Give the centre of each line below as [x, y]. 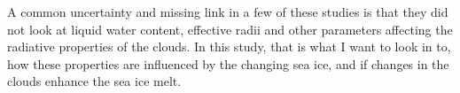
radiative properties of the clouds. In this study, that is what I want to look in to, [229, 46]
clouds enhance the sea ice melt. [94, 81]
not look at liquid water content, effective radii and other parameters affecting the [230, 29]
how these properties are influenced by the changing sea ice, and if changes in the [228, 63]
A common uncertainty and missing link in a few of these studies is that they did [228, 12]
